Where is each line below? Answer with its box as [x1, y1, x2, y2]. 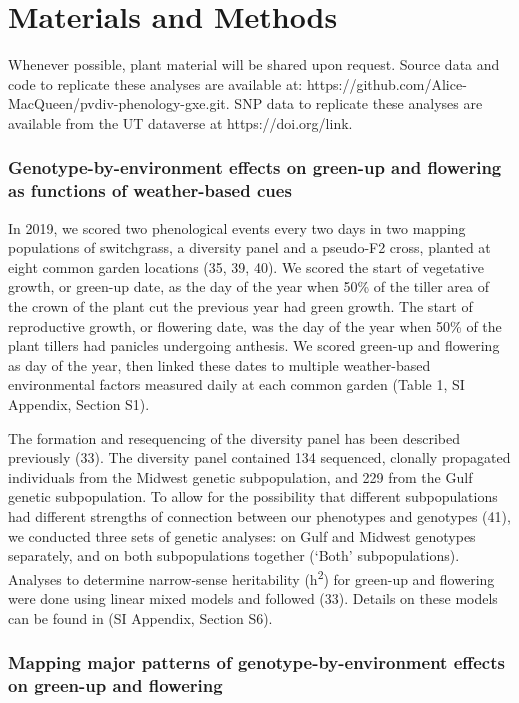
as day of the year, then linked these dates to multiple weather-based [8, 354, 431, 375]
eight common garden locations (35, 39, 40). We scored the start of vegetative [8, 256, 484, 277]
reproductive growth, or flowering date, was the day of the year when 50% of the [8, 315, 502, 336]
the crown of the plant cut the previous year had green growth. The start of [8, 296, 473, 317]
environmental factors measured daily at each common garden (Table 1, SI [8, 374, 465, 395]
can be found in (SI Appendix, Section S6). [8, 607, 273, 628]
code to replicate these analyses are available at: [8, 73, 303, 94]
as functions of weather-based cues [8, 178, 292, 203]
